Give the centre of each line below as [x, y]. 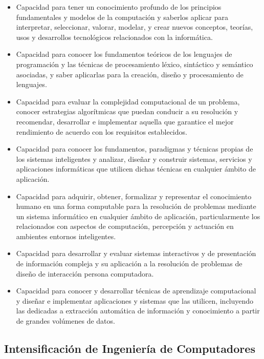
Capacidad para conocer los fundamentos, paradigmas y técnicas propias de [135, 149]
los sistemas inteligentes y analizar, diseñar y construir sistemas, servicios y [134, 159]
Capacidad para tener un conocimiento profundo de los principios [119, 7]
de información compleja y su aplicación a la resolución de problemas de [129, 263]
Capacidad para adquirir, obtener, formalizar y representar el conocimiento [134, 196]
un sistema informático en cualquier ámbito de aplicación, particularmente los [138, 216]
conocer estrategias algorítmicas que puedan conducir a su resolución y [127, 111]
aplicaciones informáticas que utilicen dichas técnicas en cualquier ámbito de [136, 169]
